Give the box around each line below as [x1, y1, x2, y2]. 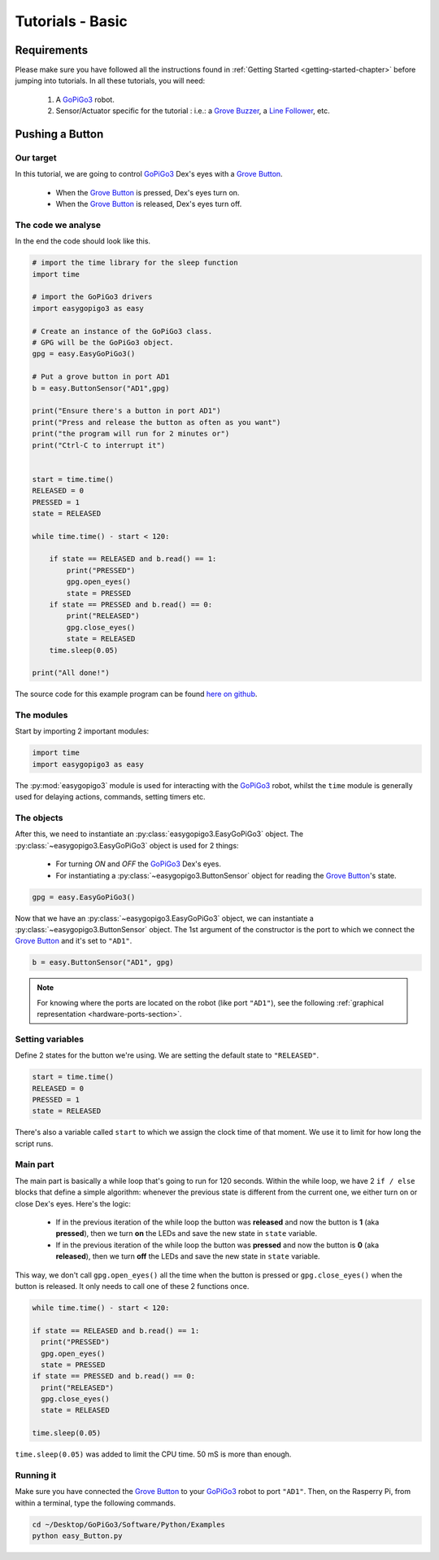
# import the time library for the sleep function [32, 258, 239, 268]
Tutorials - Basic [15, 12, 128, 30]
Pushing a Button [15, 127, 104, 142]
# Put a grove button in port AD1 [32, 372, 170, 382]
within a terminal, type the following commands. [15, 1498, 176, 1508]
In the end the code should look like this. [15, 236, 150, 246]
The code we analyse [15, 219, 102, 230]
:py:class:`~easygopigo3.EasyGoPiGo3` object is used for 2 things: [15, 840, 239, 850]
